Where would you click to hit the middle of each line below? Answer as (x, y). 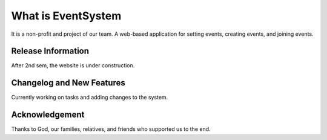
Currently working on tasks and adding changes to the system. (90, 98)
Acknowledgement (48, 115)
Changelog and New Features (68, 83)
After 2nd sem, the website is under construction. (73, 65)
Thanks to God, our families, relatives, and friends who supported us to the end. (111, 129)
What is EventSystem (66, 16)
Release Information (50, 51)
